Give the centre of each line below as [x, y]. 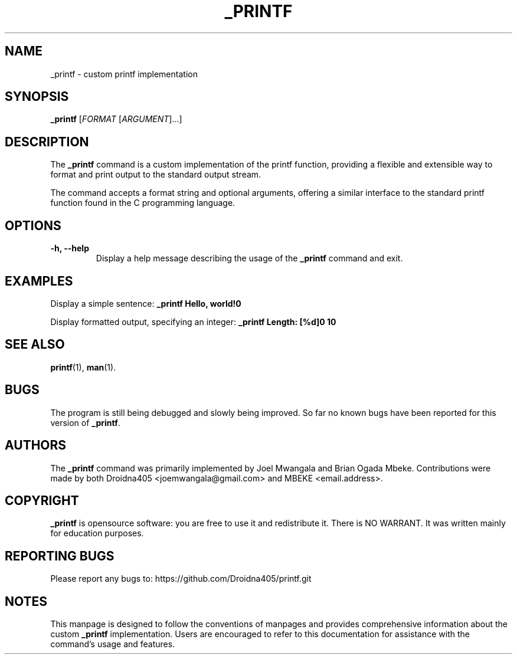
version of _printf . [85, 422]
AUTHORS [36, 445]
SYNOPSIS [37, 97]
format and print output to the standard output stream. [156, 175]
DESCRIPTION [47, 142]
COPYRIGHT [42, 500]
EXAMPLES [39, 281]
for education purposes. [97, 533]
